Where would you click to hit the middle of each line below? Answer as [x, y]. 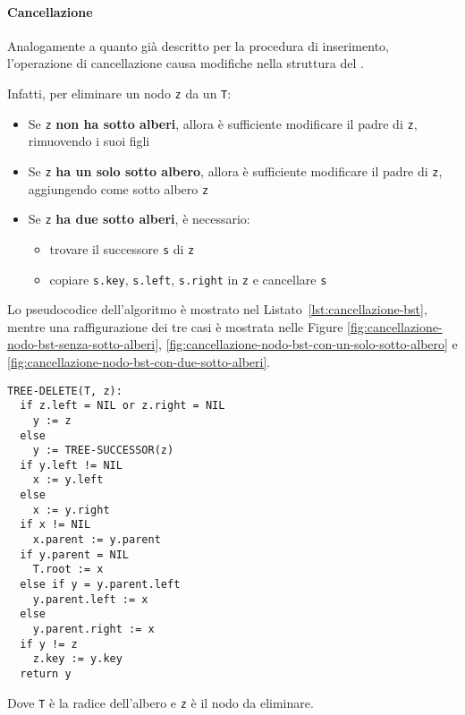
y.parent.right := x [93, 630]
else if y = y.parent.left [100, 585]
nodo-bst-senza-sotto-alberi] [83, 344]
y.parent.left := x [90, 599]
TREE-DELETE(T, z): [65, 391]
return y [46, 674]
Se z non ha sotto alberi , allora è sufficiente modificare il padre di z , [223, 123]
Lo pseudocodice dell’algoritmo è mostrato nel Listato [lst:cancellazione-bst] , [217, 309]
